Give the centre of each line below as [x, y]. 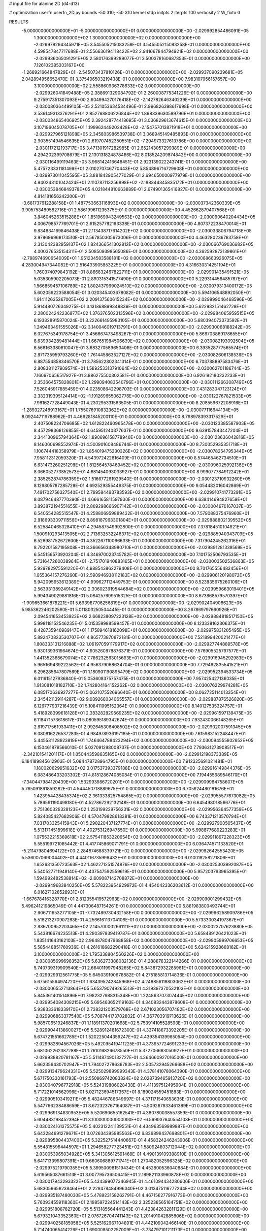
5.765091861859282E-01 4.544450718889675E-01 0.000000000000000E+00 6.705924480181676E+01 [128, 789]
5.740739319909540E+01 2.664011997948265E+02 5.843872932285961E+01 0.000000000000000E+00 [142, 968]
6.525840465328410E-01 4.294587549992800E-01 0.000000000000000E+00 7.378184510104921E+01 [140, 527]
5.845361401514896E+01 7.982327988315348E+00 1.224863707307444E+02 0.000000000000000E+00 [142, 995]
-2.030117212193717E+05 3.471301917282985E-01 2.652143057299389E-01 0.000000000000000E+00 [140, 148]
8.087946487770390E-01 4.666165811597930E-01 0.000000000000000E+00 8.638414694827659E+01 [141, 499]
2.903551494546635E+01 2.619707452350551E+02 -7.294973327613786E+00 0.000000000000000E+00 [143, 141]
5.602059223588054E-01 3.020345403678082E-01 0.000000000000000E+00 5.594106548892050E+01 [142, 292]
